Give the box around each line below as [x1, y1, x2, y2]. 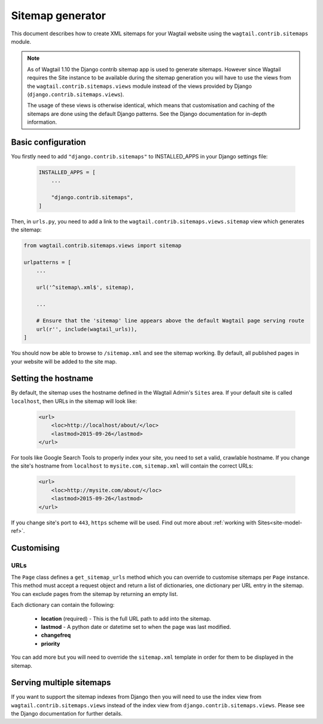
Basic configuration [11, 137, 86, 147]
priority [41, 640, 60, 647]
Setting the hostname [11, 374, 94, 384]
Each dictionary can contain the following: [11, 601, 115, 609]
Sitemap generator [11, 9, 106, 22]
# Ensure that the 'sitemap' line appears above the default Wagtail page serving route [36, 317, 304, 324]
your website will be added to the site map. [11, 358, 117, 365]
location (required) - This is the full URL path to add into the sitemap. [41, 615, 212, 622]
